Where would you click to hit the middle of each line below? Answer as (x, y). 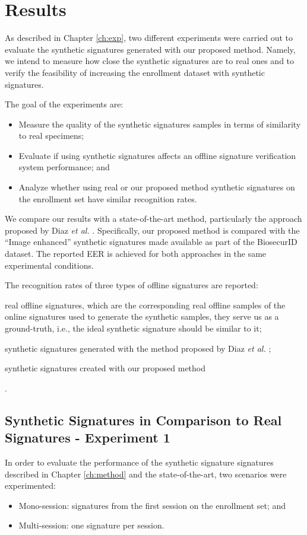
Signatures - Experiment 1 (88, 437)
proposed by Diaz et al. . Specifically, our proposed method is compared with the (152, 230)
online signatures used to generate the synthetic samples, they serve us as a (142, 316)
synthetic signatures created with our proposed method (105, 368)
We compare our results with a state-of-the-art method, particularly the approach (153, 219)
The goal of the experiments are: (64, 104)
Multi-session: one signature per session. (91, 525)
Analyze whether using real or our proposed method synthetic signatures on (157, 187)
